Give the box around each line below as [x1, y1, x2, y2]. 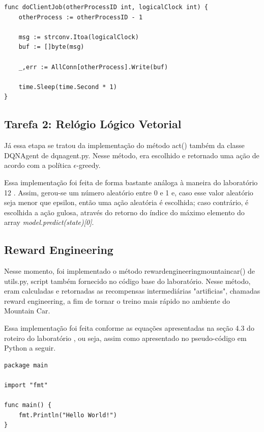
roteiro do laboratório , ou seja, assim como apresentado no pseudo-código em [4, 332, 247, 343]
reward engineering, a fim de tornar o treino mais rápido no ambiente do [4, 295, 230, 306]
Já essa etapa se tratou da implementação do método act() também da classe [4, 140, 245, 151]
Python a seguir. [4, 342, 56, 353]
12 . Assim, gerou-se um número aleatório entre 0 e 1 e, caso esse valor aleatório [4, 187, 253, 197]
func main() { [4, 401, 52, 409]
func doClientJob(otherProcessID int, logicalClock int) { [4, 4, 208, 11]
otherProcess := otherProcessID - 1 [18, 13, 143, 21]
